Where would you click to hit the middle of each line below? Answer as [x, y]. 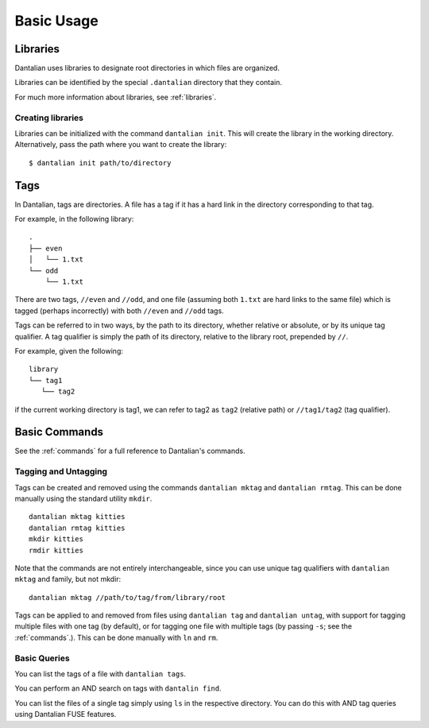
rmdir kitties [56, 550]
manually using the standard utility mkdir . [83, 498]
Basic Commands [59, 432]
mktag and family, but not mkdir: [68, 579]
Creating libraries [49, 118]
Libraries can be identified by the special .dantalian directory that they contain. [148, 83]
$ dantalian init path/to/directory [100, 163]
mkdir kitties [56, 539]
